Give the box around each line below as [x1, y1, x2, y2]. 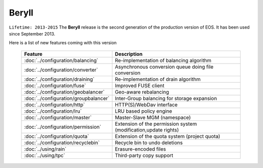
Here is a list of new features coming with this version [9, 40, 117, 46]
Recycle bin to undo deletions [114, 139, 183, 146]
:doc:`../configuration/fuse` [24, 82, 86, 89]
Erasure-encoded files [114, 146, 166, 152]
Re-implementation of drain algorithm [114, 76, 201, 83]
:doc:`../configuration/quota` [24, 133, 90, 139]
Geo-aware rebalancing [114, 88, 169, 95]
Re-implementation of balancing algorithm [114, 57, 212, 64]
